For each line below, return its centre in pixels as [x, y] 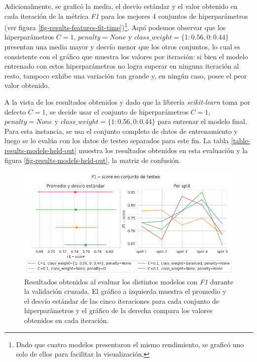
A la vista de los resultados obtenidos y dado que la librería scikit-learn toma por [128, 102]
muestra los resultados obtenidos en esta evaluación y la [163, 150]
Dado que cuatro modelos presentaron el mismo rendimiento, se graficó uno [130, 344]
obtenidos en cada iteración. [67, 320]
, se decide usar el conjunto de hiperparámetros [117, 111]
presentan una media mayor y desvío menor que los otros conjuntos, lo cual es [122, 47]
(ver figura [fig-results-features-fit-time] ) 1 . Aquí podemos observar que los [115, 26]
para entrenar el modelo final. [202, 121]
